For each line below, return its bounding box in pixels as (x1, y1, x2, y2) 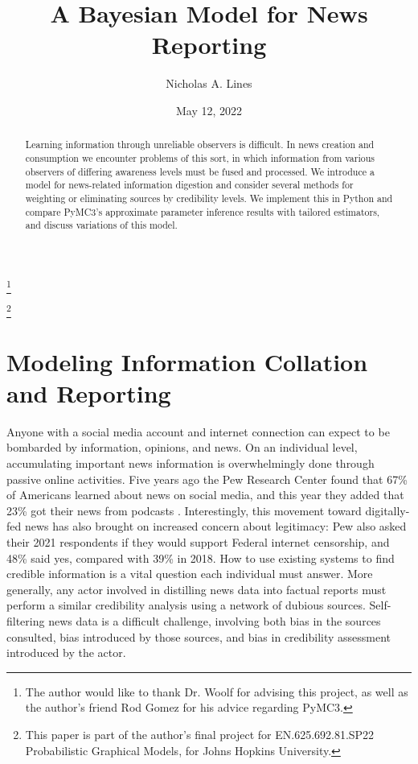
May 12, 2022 (175, 101, 243, 118)
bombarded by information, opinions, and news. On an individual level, (6, 439, 358, 456)
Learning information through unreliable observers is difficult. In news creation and (25, 138, 375, 151)
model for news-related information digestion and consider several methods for (25, 178, 354, 192)
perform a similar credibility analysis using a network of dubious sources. (6, 597, 366, 613)
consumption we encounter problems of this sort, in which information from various (25, 151, 375, 164)
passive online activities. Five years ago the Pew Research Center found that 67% (6, 470, 408, 487)
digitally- (365, 502, 410, 518)
